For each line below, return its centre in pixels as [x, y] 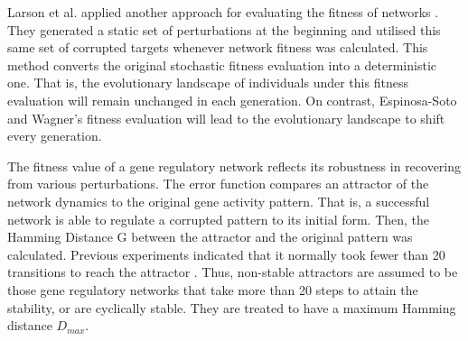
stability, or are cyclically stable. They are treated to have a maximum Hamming [232, 307]
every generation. [55, 136]
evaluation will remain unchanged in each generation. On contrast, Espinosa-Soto [232, 100]
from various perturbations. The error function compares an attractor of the [218, 184]
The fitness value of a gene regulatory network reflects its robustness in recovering [234, 166]
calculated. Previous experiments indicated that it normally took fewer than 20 [226, 254]
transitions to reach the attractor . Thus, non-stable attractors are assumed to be [233, 272]
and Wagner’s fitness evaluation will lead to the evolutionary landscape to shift [226, 118]
